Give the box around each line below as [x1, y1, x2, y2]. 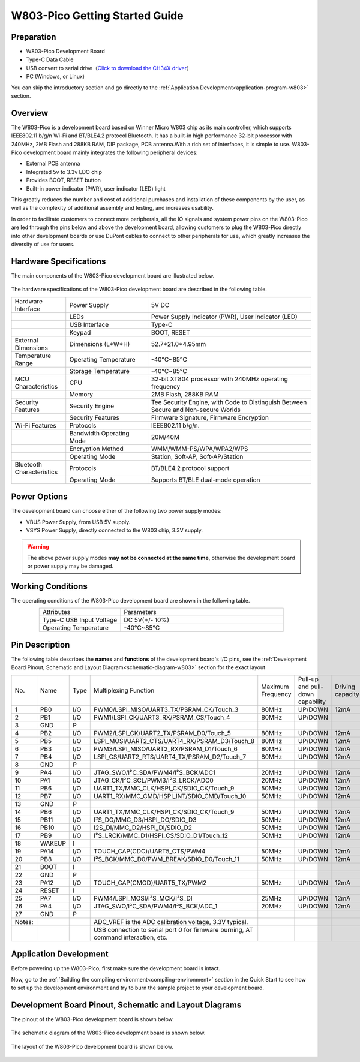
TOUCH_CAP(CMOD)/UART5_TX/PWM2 [94, 879, 207, 887]
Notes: [14, 917, 34, 926]
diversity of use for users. [11, 240, 75, 248]
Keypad [69, 328, 91, 336]
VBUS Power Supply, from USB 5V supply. [26, 518, 131, 525]
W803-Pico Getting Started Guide [11, 9, 184, 22]
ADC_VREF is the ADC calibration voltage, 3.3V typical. [94, 917, 248, 926]
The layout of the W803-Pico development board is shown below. [11, 1043, 173, 1050]
